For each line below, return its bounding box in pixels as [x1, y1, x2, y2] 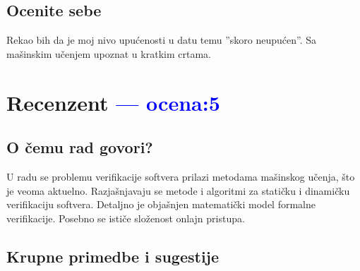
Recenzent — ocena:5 [6, 88, 220, 116]
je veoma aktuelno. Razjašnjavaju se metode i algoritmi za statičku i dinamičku [6, 183, 350, 198]
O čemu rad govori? [6, 136, 153, 158]
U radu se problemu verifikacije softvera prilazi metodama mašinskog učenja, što [6, 169, 355, 183]
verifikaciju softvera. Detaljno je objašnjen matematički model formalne [6, 197, 316, 212]
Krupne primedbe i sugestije [6, 245, 220, 267]
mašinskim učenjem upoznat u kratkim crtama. [6, 46, 211, 61]
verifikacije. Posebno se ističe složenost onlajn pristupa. [6, 210, 245, 225]
